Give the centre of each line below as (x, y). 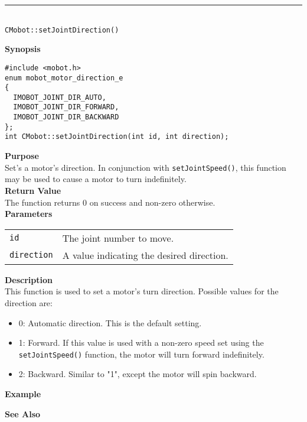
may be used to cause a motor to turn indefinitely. (96, 179)
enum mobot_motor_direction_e (64, 78)
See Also (23, 413)
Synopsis (23, 49)
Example (23, 393)
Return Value (33, 190)
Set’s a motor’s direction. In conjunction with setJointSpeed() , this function (146, 167)
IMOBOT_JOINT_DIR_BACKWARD (66, 117)
